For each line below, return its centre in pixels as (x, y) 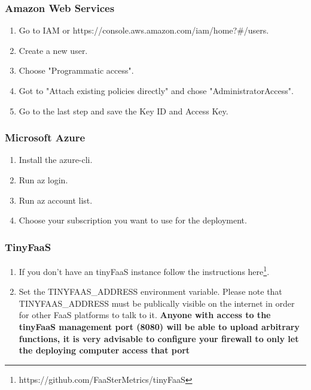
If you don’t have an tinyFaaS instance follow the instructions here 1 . (144, 270)
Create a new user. (53, 50)
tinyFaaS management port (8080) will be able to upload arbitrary (159, 327)
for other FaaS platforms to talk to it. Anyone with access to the (145, 315)
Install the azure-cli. (56, 160)
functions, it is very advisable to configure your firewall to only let (159, 338)
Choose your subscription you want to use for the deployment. (133, 220)
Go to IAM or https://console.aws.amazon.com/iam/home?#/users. (144, 30)
